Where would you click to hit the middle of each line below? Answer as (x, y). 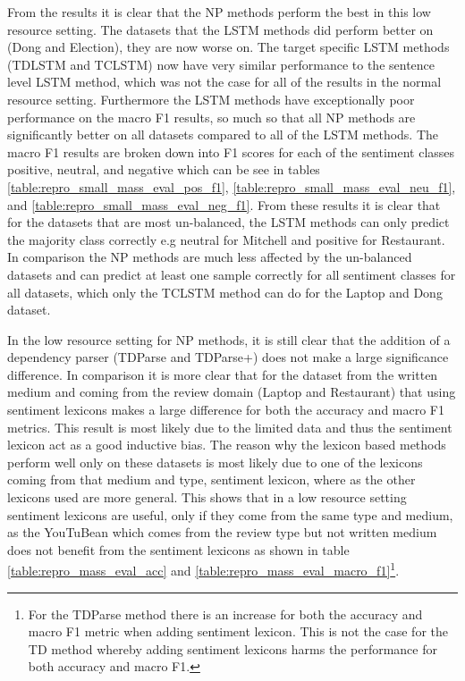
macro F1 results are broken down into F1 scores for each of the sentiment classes (231, 151)
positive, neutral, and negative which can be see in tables (164, 169)
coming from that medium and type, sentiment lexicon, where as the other (211, 479)
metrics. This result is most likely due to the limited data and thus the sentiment (230, 427)
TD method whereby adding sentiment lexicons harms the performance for (232, 648)
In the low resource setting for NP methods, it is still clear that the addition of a (229, 339)
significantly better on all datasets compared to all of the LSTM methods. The (223, 135)
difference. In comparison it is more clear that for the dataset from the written (223, 374)
